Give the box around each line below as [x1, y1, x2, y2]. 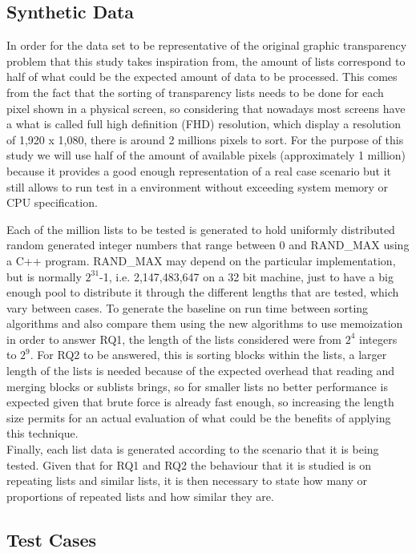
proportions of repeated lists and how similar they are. [6, 487, 274, 504]
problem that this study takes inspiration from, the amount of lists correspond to [6, 52, 406, 69]
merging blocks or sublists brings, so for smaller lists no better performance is [6, 377, 388, 394]
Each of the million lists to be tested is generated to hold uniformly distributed [6, 220, 395, 237]
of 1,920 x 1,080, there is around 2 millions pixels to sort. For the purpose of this [6, 131, 404, 147]
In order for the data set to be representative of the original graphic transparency [6, 37, 407, 54]
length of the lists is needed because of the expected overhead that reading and [6, 362, 395, 379]
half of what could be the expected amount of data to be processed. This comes [6, 68, 398, 85]
